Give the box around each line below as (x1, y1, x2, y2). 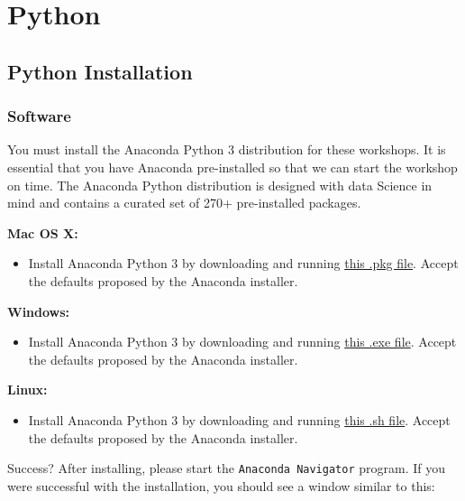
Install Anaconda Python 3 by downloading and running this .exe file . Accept (28, 332, 457, 351)
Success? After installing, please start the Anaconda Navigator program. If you (7, 459, 445, 478)
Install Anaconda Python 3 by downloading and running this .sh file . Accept (28, 410, 451, 429)
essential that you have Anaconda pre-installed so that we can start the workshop (7, 157, 458, 176)
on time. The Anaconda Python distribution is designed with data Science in (7, 175, 433, 194)
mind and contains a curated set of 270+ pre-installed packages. (7, 193, 361, 212)
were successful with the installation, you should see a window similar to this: (7, 476, 435, 495)
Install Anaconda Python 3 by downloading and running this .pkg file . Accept (28, 254, 459, 273)
